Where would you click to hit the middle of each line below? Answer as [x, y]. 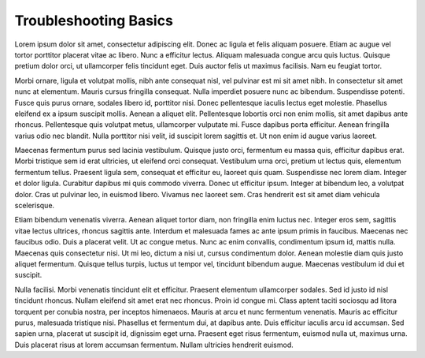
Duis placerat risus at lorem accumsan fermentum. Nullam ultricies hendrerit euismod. [154, 345]
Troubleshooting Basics [94, 21]
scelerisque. [35, 206]
